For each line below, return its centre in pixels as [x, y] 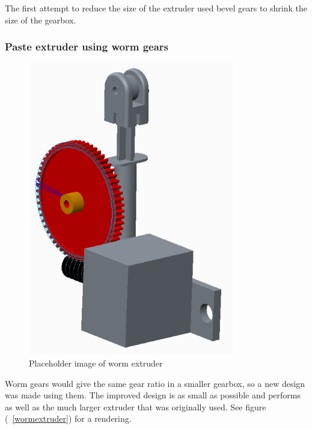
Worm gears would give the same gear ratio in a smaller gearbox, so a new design [155, 383]
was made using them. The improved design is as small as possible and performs [153, 395]
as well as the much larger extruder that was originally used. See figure [136, 406]
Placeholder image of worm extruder [96, 363]
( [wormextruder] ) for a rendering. [68, 418]
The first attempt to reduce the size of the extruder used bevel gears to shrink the [156, 8]
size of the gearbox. [41, 20]
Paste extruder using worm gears [87, 47]
